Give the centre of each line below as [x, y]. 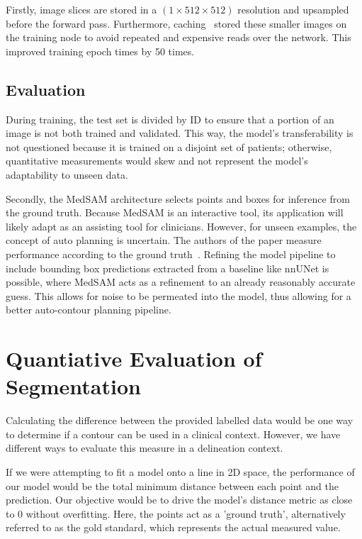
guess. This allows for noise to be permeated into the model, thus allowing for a [179, 295]
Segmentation [73, 386]
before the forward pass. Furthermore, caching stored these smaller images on [176, 23]
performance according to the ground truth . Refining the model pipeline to [171, 254]
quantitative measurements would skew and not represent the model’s [157, 161]
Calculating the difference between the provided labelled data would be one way [180, 420]
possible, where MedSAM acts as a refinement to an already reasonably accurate [181, 282]
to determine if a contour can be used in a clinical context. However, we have [173, 434]
